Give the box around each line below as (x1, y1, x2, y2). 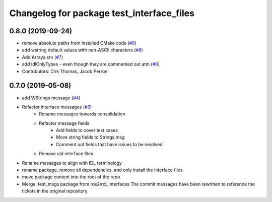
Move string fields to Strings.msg (56, 134, 125, 141)
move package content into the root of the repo (22, 174, 120, 180)
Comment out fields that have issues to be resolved (56, 141, 163, 147)
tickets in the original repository (22, 188, 88, 194)
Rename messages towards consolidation (39, 111, 125, 117)
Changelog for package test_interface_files (9, 8, 195, 19)
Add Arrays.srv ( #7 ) (22, 54, 63, 60)
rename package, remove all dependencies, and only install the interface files (22, 167, 183, 173)
